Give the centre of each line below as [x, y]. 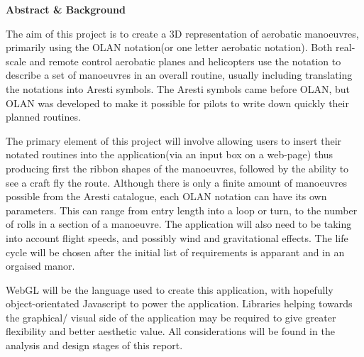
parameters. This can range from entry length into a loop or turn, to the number [182, 210]
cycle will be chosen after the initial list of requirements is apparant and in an [175, 252]
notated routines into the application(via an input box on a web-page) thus [170, 154]
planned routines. [43, 117]
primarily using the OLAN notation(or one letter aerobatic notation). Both [169, 47]
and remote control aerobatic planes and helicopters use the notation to [185, 61]
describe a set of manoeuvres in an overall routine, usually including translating [179, 75]
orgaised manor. [40, 266]
